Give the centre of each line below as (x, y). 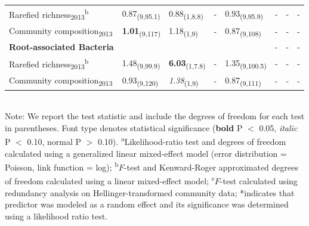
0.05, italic (278, 127)
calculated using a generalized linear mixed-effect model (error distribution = (146, 153)
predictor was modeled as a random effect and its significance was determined (147, 204)
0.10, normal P (54, 142)
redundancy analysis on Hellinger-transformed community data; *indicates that (150, 192)
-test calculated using (259, 181)
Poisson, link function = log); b (62, 166)
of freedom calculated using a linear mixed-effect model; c (110, 180)
